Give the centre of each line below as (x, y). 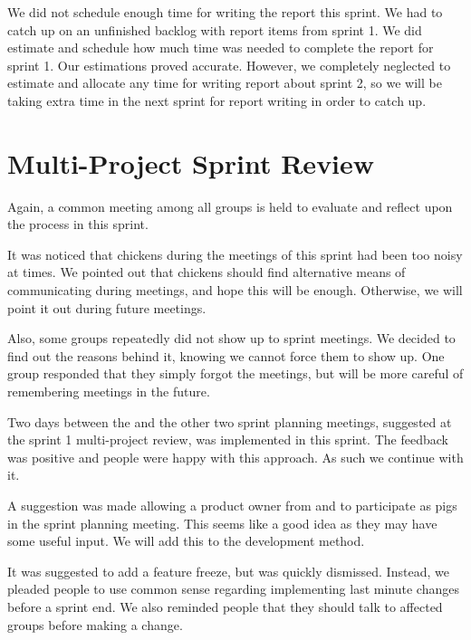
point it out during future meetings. (107, 307)
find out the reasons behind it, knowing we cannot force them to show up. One (226, 355)
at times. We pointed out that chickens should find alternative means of (207, 272)
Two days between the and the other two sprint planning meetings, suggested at (230, 421)
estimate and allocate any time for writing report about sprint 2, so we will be (225, 83)
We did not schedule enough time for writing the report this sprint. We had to (225, 12)
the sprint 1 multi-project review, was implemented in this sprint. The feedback (228, 439)
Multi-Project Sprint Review (191, 162)
